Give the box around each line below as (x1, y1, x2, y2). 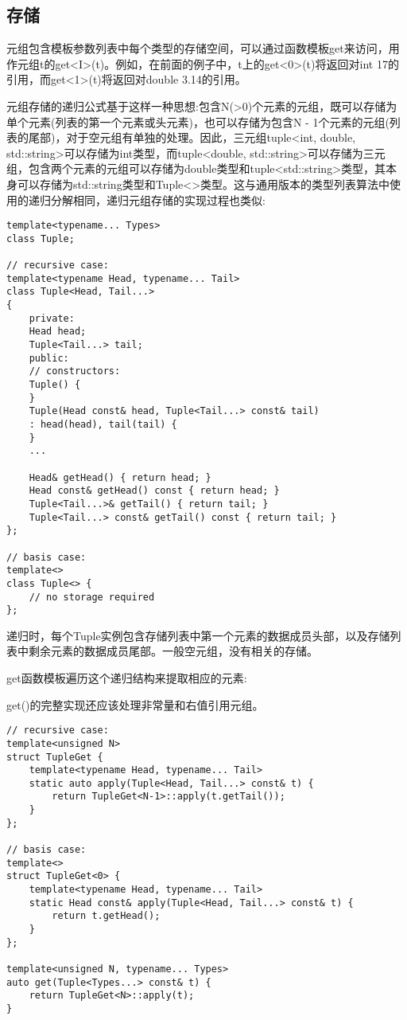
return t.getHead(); (52, 910, 161, 922)
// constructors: (29, 365, 121, 377)
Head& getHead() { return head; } (29, 471, 211, 483)
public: (29, 352, 69, 364)
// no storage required (29, 591, 155, 603)
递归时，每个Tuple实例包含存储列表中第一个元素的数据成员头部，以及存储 (6, 627, 390, 643)
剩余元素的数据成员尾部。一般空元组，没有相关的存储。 (28, 643, 318, 659)
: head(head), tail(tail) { (29, 418, 177, 430)
